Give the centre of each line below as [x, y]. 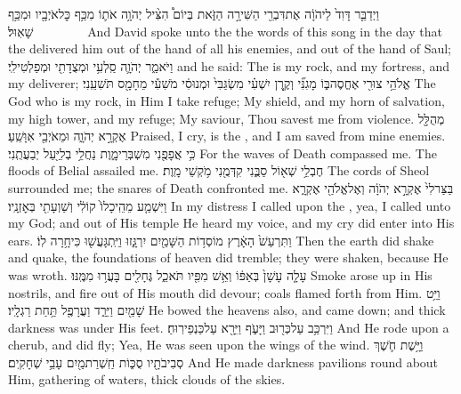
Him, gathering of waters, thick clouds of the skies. [147, 379]
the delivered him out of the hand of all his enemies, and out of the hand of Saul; [230, 48]
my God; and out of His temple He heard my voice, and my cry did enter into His [231, 223]
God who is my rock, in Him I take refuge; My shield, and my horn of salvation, [226, 100]
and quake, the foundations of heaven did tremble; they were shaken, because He [228, 257]
